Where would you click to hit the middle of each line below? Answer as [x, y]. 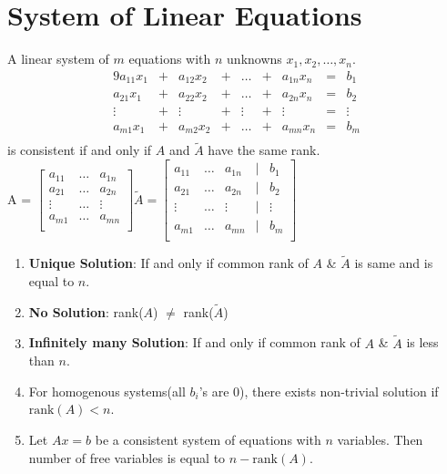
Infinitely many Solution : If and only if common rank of [194, 342]
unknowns [254, 59]
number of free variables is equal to [127, 457]
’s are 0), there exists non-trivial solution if [319, 391]
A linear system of [58, 59]
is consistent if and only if [80, 150]
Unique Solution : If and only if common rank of [168, 263]
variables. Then [380, 440]
